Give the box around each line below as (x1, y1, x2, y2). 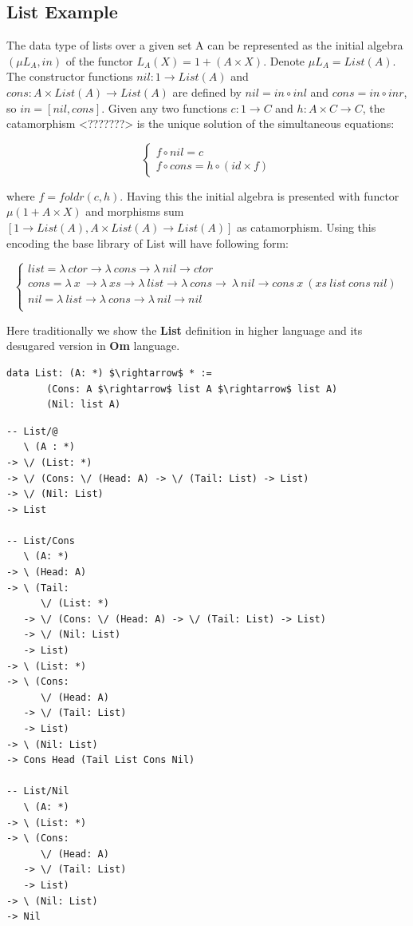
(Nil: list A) (46, 399, 121, 411)
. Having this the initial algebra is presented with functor (120, 187, 399, 204)
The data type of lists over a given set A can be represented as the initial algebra (6, 37, 403, 54)
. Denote (263, 52, 305, 69)
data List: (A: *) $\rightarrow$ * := (6, 367, 212, 379)
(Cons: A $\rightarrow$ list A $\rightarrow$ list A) (46, 383, 338, 395)
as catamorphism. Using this (237, 218, 376, 235)
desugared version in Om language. (6, 337, 180, 354)
